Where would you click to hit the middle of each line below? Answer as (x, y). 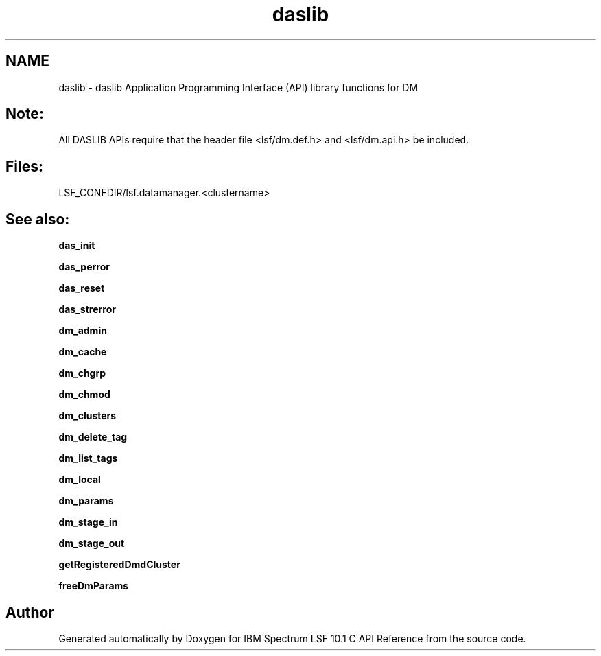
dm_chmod (84, 395)
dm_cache (83, 352)
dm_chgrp (82, 373)
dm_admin (83, 331)
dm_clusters (87, 416)
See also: (38, 219)
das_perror (84, 267)
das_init (77, 246)
